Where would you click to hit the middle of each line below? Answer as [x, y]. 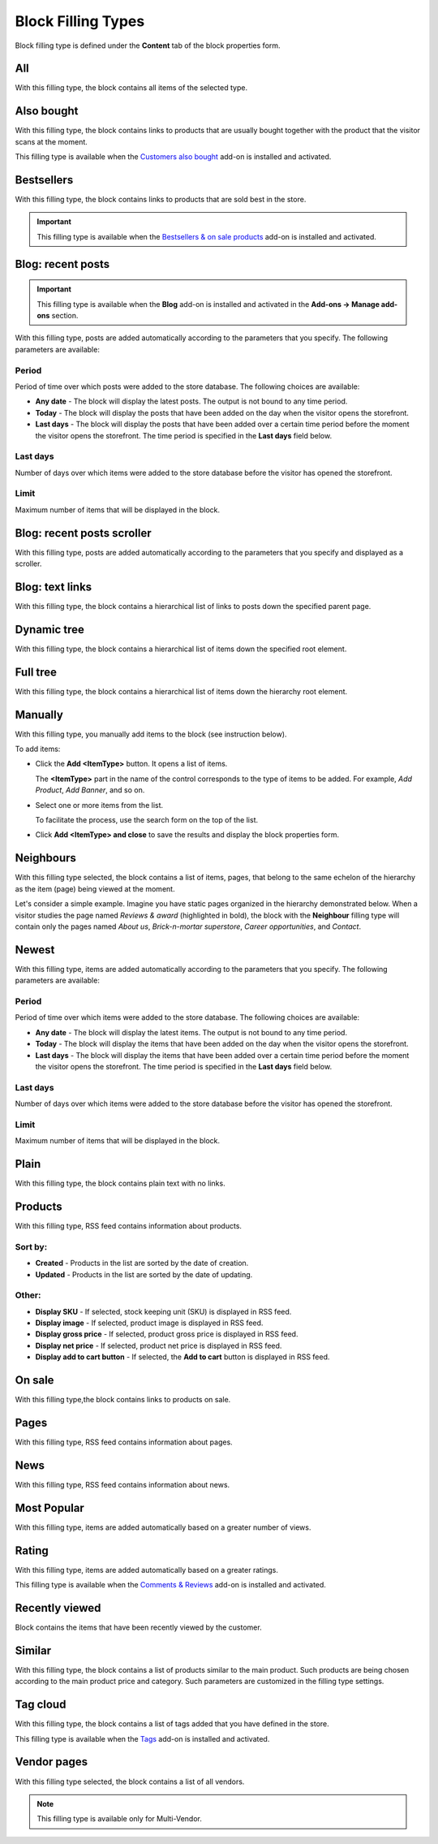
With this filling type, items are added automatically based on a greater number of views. [163, 1527]
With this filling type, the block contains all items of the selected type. [131, 88]
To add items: [38, 749]
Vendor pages [52, 1762]
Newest [35, 950]
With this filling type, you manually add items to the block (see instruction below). [151, 734]
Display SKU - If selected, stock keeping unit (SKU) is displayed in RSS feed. [163, 1311]
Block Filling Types [80, 21]
